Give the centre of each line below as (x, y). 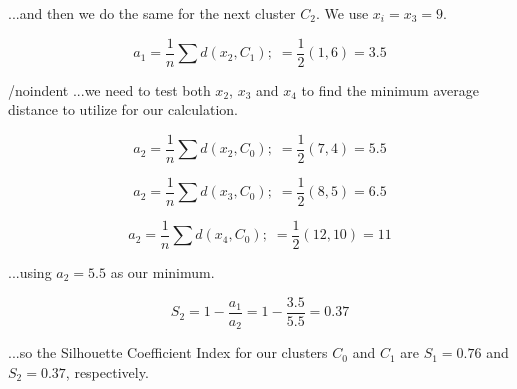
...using (30, 272)
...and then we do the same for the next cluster (152, 13)
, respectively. (107, 371)
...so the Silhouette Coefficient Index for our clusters (168, 352)
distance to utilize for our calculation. (123, 109)
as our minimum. (162, 272)
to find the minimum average (390, 89)
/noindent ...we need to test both (109, 89)
